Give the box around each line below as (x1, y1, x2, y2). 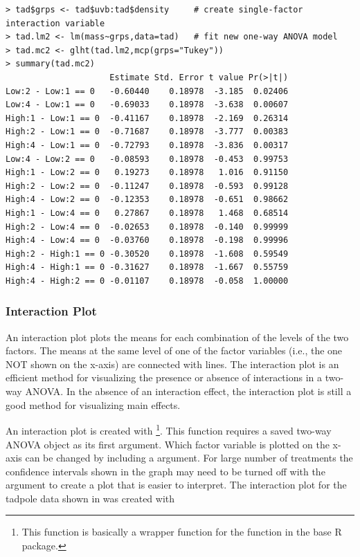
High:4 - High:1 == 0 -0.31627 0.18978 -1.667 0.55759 (6, 262, 289, 273)
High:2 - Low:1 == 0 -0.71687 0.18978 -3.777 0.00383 (6, 127, 289, 137)
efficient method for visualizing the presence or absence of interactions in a (6, 370, 322, 385)
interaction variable (6, 18, 105, 28)
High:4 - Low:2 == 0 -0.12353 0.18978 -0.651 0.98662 (6, 194, 289, 205)
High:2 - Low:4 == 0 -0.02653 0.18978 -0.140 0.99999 (6, 221, 289, 232)
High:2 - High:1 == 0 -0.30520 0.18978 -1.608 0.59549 (6, 248, 289, 259)
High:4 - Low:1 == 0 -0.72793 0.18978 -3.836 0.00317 (6, 140, 289, 150)
